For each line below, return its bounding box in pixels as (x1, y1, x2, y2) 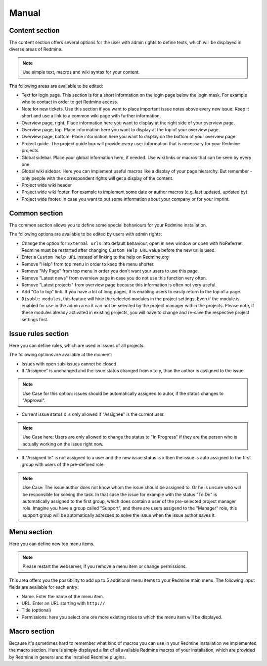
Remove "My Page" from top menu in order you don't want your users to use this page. (21, 268, 199, 274)
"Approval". (22, 397, 45, 403)
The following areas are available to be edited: (9, 83, 103, 89)
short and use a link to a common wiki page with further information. (21, 113, 161, 119)
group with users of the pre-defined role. (21, 461, 105, 468)
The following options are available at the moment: (9, 352, 112, 358)
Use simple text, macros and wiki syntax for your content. (22, 69, 140, 75)
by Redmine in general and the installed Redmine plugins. (9, 654, 126, 660)
